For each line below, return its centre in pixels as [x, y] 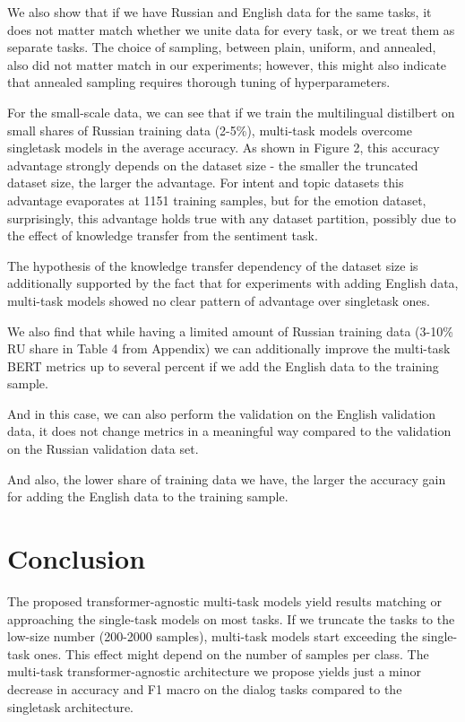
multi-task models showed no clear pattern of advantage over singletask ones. [219, 300]
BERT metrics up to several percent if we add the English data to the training [223, 365]
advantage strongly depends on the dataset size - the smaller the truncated [213, 165]
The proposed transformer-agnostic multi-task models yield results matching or [224, 600]
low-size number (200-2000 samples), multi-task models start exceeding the [213, 636]
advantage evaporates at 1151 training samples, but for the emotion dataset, [217, 200]
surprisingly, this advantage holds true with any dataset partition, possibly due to [232, 217]
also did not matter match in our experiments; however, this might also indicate [227, 64]
